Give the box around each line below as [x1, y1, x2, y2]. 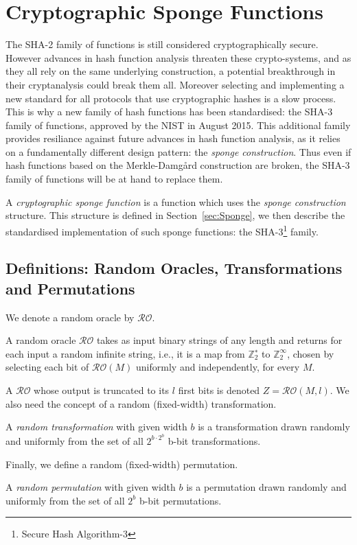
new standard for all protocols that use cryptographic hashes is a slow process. [5, 91, 336, 105]
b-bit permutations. [139, 493, 222, 507]
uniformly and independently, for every [136, 360, 300, 374]
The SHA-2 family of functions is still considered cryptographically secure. [5, 37, 319, 51]
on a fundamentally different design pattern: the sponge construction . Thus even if [5, 144, 352, 159]
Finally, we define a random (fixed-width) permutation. [5, 456, 238, 471]
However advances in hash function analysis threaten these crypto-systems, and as [5, 50, 352, 65]
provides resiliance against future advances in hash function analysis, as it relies [5, 131, 341, 146]
